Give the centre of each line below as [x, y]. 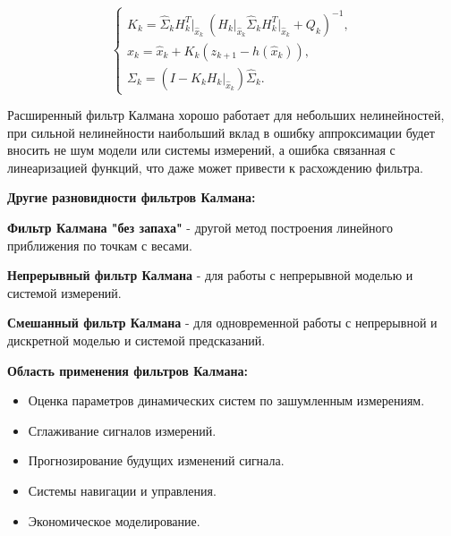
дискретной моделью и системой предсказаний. [136, 340]
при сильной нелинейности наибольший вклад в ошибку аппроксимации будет [221, 132]
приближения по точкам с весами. [100, 245]
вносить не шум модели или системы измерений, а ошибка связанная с [201, 150]
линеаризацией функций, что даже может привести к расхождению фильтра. [215, 167]
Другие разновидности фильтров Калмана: [132, 197]
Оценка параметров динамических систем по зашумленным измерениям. [226, 400]
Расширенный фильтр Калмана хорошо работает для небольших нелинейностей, [226, 115]
